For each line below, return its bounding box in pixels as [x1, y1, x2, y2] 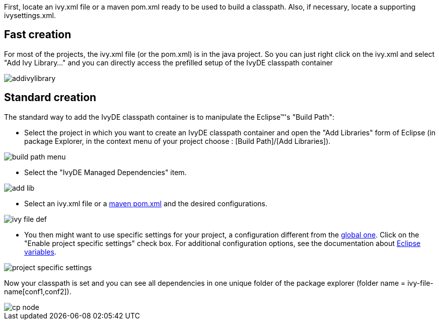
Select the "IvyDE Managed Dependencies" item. [24, 168, 187, 177]
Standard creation [4, 91, 97, 104]
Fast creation [4, 28, 71, 41]
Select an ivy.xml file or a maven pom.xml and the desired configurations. [24, 199, 268, 208]
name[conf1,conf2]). [4, 287, 71, 296]
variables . [24, 247, 56, 256]
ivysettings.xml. [4, 11, 56, 20]
